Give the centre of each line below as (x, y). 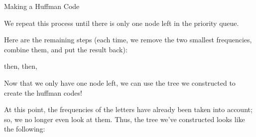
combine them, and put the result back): (66, 49)
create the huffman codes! (43, 92)
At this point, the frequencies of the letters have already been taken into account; (128, 109)
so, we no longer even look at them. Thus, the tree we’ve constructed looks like (125, 119)
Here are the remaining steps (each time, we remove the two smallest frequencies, (128, 40)
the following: (25, 129)
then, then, (21, 66)
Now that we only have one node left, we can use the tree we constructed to (120, 82)
